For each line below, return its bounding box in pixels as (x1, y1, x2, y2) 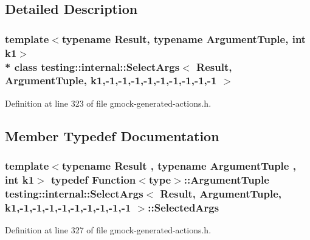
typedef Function (50, 172, 136, 187)
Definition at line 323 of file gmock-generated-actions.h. (5, 96, 212, 109)
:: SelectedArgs (148, 199, 219, 215)
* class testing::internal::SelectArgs (5, 59, 180, 74)
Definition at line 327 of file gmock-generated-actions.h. (5, 224, 212, 236)
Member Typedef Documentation (5, 126, 219, 145)
